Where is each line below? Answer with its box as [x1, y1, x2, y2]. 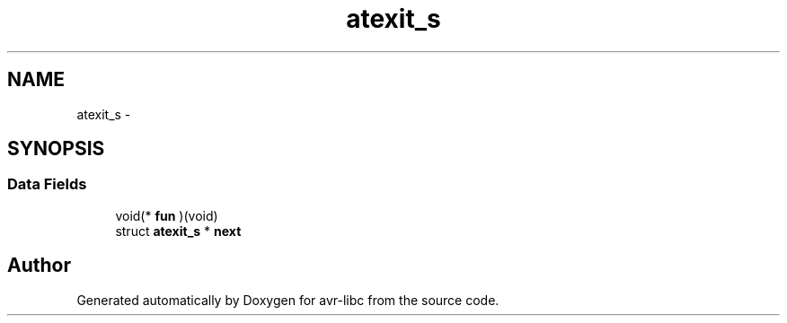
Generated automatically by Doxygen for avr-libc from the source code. [76, 292, 500, 308]
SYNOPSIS [7, 137, 105, 161]
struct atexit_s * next [115, 223, 242, 239]
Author [7, 254, 71, 277]
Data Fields [7, 175, 87, 194]
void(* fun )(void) [115, 207, 218, 223]
